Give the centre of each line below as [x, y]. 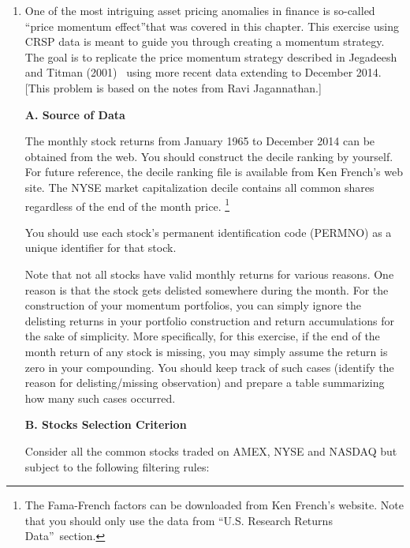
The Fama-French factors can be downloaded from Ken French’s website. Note [214, 505]
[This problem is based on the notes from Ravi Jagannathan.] [173, 87]
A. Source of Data [75, 114]
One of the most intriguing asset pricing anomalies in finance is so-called [200, 10]
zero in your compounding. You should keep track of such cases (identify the [209, 367]
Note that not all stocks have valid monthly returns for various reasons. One [209, 274]
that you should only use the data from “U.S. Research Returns [179, 520]
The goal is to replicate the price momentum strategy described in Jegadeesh [211, 56]
